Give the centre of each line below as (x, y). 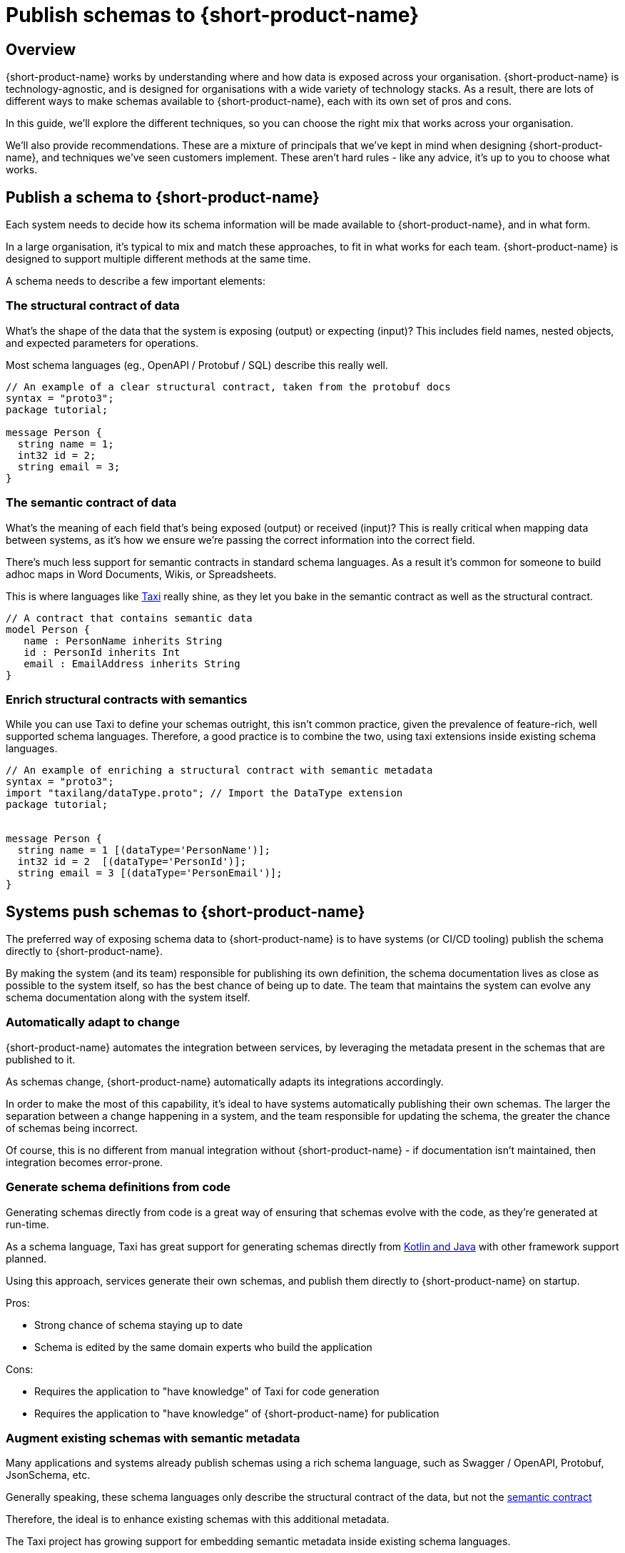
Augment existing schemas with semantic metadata (153, 1438)
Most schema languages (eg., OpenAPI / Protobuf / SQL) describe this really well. (197, 365)
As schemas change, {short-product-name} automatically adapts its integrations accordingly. (225, 1081)
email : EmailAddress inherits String (132, 663)
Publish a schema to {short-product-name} (163, 197)
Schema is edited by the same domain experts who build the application (203, 1347)
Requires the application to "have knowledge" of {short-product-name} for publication (237, 1413)
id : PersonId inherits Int (102, 652)
